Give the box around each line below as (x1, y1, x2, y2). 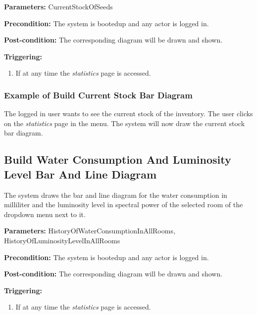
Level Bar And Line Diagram (4, 166, 157, 181)
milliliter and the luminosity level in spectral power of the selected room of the (4, 199, 243, 210)
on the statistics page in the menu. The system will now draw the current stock (4, 118, 245, 128)
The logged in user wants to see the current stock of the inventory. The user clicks (4, 108, 253, 119)
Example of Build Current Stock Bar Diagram (4, 89, 193, 101)
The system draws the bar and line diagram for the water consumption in (4, 189, 227, 200)
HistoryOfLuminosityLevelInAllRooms (4, 235, 120, 245)
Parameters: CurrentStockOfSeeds (4, 1, 113, 11)
